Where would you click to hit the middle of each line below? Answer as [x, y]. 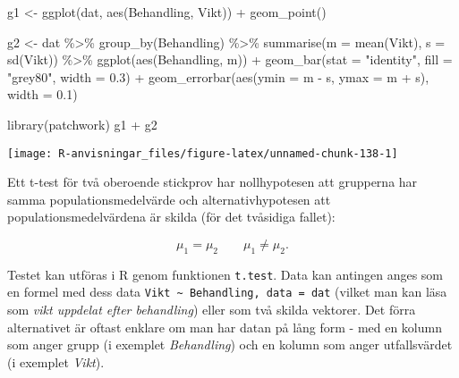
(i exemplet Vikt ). [56, 361]
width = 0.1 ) [42, 94]
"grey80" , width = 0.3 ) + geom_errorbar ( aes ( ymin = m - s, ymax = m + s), [218, 76]
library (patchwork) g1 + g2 [82, 124]
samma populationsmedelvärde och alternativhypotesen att [169, 199]
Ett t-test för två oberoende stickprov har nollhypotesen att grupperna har [212, 182]
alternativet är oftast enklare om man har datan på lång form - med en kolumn [225, 327]
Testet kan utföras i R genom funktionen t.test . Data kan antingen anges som [225, 274]
